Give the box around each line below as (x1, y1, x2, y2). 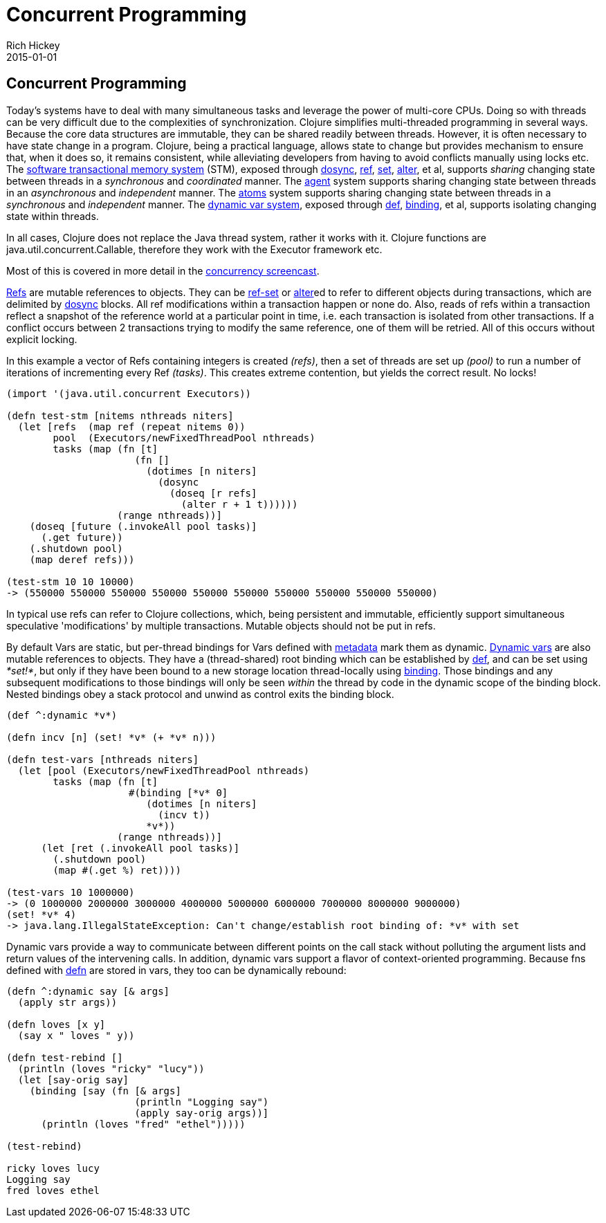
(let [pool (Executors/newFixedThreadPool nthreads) (17, 764, 310, 776)
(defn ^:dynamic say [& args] (6, 985, 170, 997)
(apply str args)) (17, 996, 118, 1008)
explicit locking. (6, 333, 77, 345)
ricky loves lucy (6, 1162, 100, 1174)
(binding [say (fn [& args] (29, 1085, 181, 1096)
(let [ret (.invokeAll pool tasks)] (41, 842, 240, 854)
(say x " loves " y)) (17, 1029, 135, 1041)
